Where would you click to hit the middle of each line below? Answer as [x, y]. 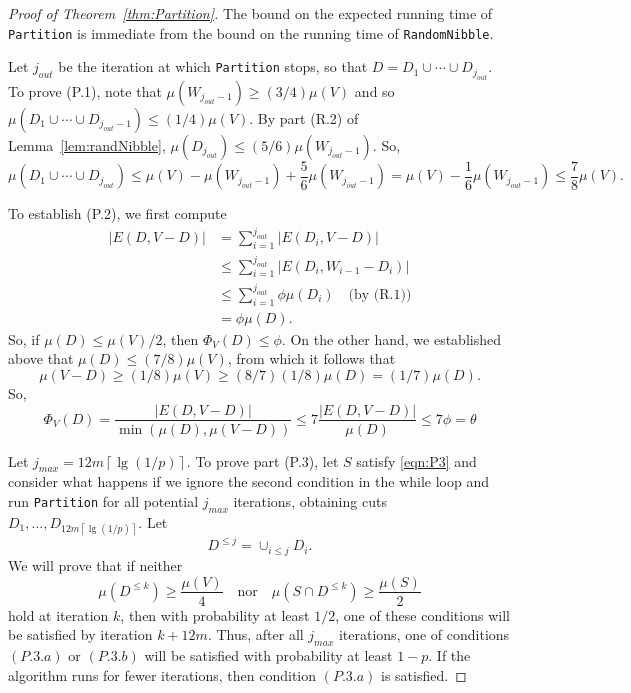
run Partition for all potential [103, 500]
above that [41, 358]
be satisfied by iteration [80, 634]
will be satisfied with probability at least [268, 654]
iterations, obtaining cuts [310, 500]
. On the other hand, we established [391, 338]
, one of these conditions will [422, 614]
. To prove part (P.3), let [262, 460]
